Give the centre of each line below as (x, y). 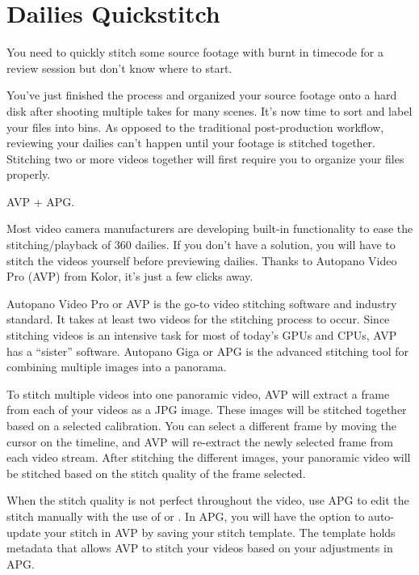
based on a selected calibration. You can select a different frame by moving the (201, 425)
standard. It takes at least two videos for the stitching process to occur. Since (198, 319)
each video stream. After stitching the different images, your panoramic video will (209, 457)
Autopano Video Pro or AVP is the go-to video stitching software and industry (202, 303)
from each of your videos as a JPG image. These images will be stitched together (207, 410)
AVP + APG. (41, 201)
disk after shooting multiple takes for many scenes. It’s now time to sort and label (209, 110)
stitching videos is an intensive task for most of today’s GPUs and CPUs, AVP (202, 335)
